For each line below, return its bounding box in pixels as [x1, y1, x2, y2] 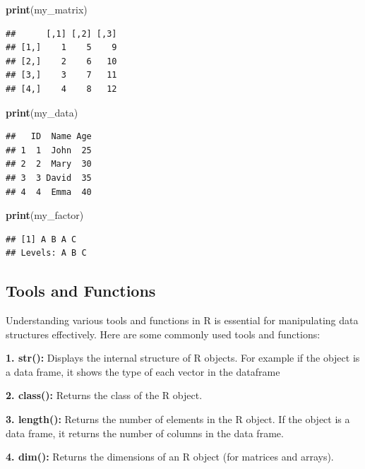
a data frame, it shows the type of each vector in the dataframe [6, 364, 280, 379]
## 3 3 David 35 [6, 172, 92, 183]
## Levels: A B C [6, 248, 87, 259]
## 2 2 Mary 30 [6, 159, 92, 170]
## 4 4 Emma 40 [6, 186, 92, 197]
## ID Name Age [6, 131, 92, 142]
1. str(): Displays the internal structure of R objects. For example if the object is [6, 350, 360, 365]
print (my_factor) [6, 208, 84, 222]
